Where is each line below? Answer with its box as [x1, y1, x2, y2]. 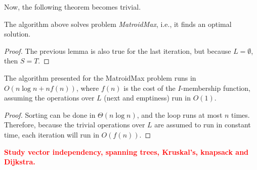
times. [231, 109, 250, 120]
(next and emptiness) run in [104, 92, 191, 103]
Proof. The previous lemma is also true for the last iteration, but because [4, 45, 231, 56]
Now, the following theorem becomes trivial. [4, 2, 141, 12]
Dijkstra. [4, 156, 35, 167]
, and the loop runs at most [137, 109, 223, 120]
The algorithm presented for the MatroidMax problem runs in [4, 72, 196, 83]
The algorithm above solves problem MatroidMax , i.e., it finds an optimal [4, 18, 232, 29]
